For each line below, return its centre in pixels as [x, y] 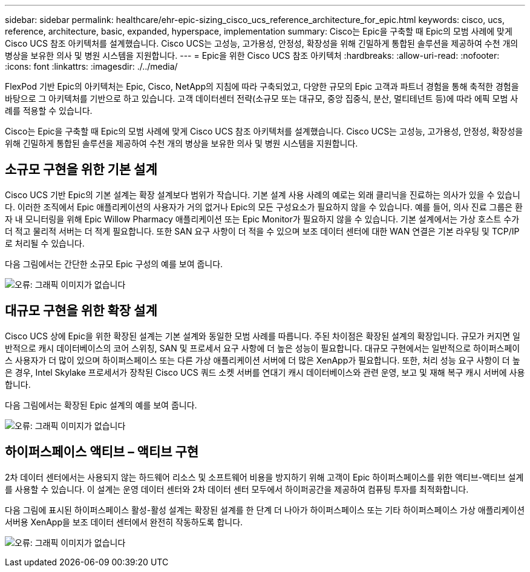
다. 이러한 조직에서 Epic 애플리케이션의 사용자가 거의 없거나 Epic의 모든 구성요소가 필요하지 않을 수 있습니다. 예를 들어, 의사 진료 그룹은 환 [264, 207]
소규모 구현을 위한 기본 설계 [81, 170]
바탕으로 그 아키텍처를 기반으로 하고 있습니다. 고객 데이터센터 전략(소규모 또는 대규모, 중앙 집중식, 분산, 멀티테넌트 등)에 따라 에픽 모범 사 [262, 98]
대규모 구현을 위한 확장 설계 [81, 311]
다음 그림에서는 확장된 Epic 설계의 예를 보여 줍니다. [101, 405]
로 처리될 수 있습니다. [45, 243]
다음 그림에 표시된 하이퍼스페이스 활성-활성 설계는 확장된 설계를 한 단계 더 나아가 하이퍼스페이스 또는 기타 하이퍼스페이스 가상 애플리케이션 [265, 510]
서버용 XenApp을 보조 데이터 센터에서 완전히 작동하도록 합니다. [124, 522]
